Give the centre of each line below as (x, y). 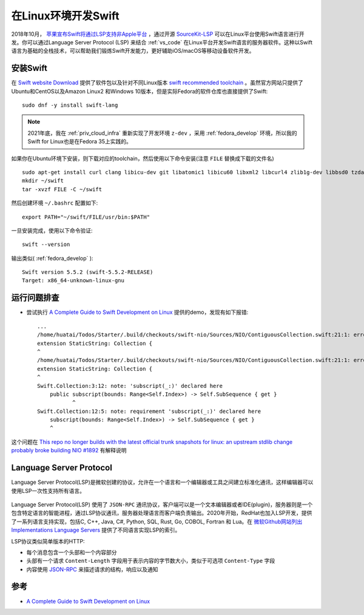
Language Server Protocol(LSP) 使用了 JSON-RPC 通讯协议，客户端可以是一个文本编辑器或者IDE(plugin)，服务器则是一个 (162, 505)
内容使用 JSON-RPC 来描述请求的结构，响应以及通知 (92, 569)
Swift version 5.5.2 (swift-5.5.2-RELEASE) (88, 272)
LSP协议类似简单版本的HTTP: (48, 541)
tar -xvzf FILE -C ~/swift (62, 189)
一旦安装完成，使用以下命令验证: (52, 230)
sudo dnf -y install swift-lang (70, 105)
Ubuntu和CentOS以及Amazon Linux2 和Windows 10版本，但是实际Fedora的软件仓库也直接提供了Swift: (140, 91)
